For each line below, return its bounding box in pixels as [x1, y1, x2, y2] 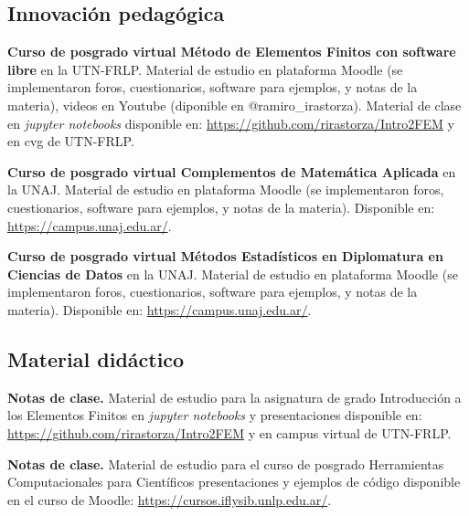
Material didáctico [7, 344, 185, 373]
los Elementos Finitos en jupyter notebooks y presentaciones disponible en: [7, 405, 422, 425]
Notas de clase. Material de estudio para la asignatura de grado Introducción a [7, 387, 462, 406]
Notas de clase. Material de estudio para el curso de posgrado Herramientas [7, 454, 444, 473]
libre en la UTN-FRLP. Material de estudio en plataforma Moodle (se [7, 59, 403, 79]
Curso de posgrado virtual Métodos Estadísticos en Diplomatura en [7, 247, 443, 266]
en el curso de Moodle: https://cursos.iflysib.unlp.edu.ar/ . [7, 490, 332, 509]
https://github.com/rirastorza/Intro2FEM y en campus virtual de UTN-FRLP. [7, 423, 452, 442]
